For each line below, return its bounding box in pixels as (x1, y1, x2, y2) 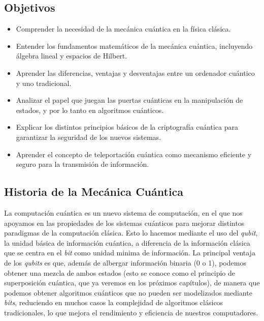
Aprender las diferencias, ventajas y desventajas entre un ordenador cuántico (16, 67, 255, 78)
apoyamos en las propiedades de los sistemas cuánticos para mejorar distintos (4, 217, 245, 228)
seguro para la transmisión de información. (16, 159, 149, 169)
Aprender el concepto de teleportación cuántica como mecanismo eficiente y (16, 149, 252, 159)
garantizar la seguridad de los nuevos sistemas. (16, 131, 161, 142)
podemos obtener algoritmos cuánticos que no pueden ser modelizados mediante (4, 287, 252, 298)
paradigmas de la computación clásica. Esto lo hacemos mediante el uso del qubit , (4, 227, 258, 238)
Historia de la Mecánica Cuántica (4, 184, 184, 199)
